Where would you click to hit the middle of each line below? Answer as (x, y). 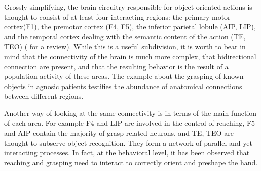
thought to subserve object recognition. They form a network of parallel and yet (128, 142)
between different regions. (44, 96)
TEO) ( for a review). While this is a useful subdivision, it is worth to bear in (125, 46)
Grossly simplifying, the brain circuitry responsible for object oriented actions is (128, 7)
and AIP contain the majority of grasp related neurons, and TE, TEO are (119, 133)
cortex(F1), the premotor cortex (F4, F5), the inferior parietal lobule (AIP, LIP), (130, 27)
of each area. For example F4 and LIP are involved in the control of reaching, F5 (130, 123)
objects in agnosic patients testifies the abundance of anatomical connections (123, 86)
